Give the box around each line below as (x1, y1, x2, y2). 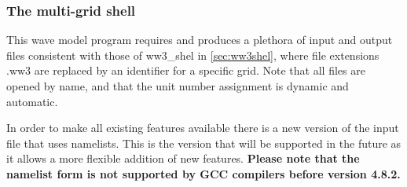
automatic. (6, 93, 58, 109)
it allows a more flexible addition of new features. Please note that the (6, 150, 360, 167)
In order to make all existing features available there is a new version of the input (6, 119, 399, 136)
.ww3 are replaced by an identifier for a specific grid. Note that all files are (6, 62, 365, 79)
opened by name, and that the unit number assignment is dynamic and (6, 78, 349, 93)
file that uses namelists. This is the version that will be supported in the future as (6, 134, 401, 151)
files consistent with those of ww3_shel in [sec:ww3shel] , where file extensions (6, 46, 379, 63)
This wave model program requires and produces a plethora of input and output (6, 31, 393, 48)
